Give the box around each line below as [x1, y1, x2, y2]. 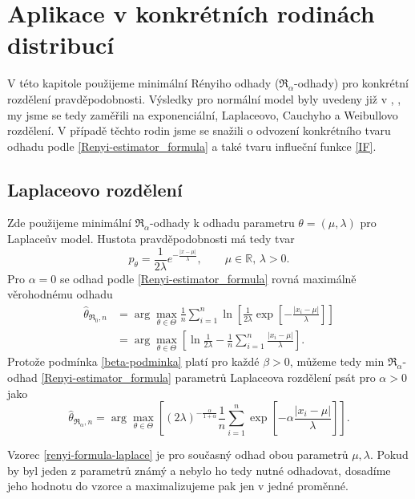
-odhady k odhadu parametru [150, 214, 295, 231]
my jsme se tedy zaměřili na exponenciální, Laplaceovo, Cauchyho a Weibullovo [7, 106, 398, 123]
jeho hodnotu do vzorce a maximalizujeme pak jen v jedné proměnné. [7, 477, 349, 494]
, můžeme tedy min [289, 353, 385, 370]
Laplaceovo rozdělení [7, 176, 183, 201]
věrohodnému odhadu [7, 286, 113, 302]
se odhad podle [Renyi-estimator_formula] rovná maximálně [59, 270, 357, 286]
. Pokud [370, 446, 409, 463]
